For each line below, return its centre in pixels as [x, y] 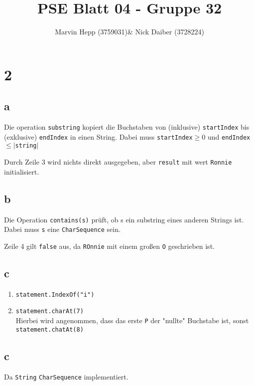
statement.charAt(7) [50, 311]
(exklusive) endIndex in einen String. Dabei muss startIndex [98, 136]
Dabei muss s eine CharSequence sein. [62, 229]
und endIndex [229, 136]
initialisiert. [22, 171]
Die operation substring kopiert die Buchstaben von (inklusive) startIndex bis [127, 127]
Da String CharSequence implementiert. [66, 376]
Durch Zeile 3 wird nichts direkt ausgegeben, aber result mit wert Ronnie [118, 162]
